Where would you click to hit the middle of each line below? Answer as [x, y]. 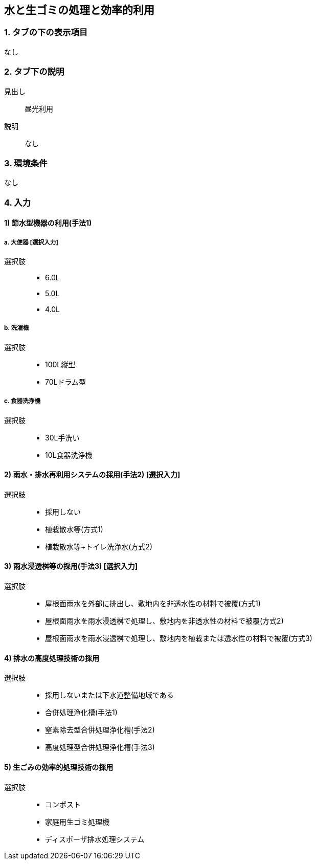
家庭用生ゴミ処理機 [77, 822]
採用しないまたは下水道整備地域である [109, 695]
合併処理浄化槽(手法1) [81, 713]
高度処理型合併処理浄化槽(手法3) [100, 747]
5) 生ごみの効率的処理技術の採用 [59, 767]
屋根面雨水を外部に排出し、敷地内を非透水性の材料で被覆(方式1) [153, 604]
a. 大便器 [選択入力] [31, 242]
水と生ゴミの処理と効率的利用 [79, 10]
